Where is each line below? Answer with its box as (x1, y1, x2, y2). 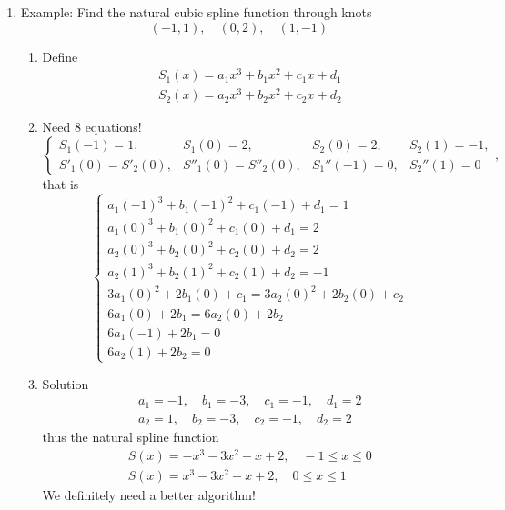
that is (42, 175, 79, 193)
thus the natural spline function (42, 427, 219, 446)
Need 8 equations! (42, 117, 142, 136)
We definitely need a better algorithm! (42, 485, 256, 505)
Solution (42, 374, 89, 393)
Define (42, 46, 78, 65)
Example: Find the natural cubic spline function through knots (20, 3, 372, 21)
